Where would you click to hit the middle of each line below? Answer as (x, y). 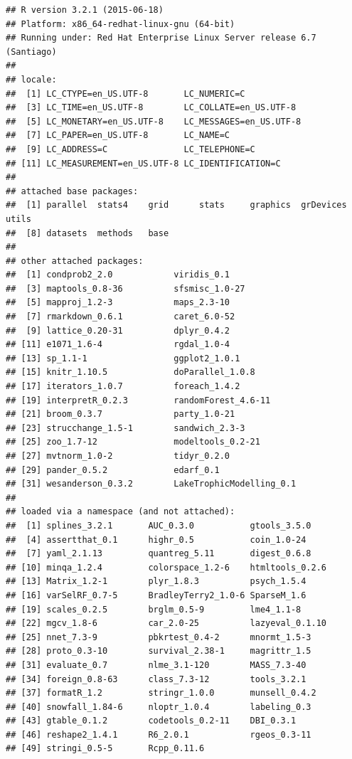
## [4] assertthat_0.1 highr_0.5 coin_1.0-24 (156, 540)
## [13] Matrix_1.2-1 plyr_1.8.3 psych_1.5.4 (156, 582)
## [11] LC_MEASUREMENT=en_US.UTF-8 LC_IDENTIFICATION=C (143, 163)
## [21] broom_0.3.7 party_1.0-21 (121, 414)
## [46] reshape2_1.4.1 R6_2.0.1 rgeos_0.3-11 (159, 734)
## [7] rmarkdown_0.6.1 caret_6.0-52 (121, 317)
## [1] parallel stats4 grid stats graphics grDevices (176, 205)
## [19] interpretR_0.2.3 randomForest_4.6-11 (138, 400)
